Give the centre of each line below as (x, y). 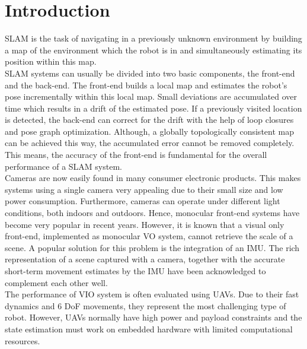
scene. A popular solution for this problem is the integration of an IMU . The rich (152, 247)
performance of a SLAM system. (63, 166)
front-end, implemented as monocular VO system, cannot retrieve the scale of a (149, 236)
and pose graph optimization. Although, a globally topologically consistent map (149, 131)
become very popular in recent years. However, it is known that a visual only (145, 224)
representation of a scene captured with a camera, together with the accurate (145, 259)
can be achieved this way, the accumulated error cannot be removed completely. (150, 143)
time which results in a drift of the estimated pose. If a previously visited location (153, 108)
